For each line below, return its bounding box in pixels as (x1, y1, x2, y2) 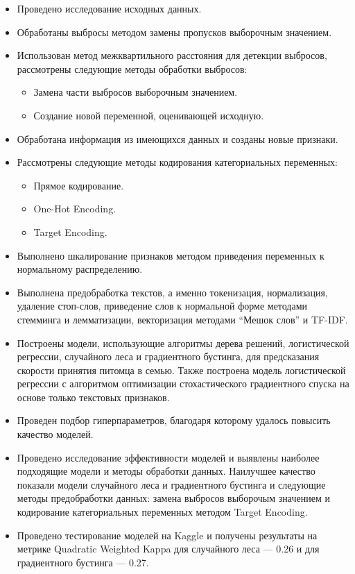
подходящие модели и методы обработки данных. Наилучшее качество (17, 464, 315, 478)
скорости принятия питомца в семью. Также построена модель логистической (17, 362, 346, 377)
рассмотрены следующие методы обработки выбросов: (17, 61, 248, 76)
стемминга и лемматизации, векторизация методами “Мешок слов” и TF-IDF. (17, 312, 348, 326)
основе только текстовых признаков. (17, 389, 170, 404)
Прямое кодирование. (33, 178, 124, 192)
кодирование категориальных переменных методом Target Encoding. (17, 505, 308, 519)
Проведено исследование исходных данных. (17, 1, 202, 15)
